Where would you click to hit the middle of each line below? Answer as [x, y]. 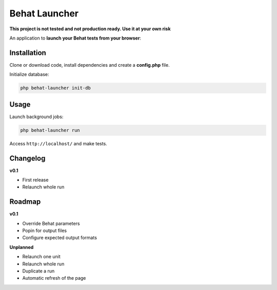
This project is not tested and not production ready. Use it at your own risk [90, 29]
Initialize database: [29, 74]
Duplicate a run [38, 271]
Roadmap [25, 202]
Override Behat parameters [51, 223]
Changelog [27, 158]
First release [35, 180]
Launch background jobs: [36, 117]
